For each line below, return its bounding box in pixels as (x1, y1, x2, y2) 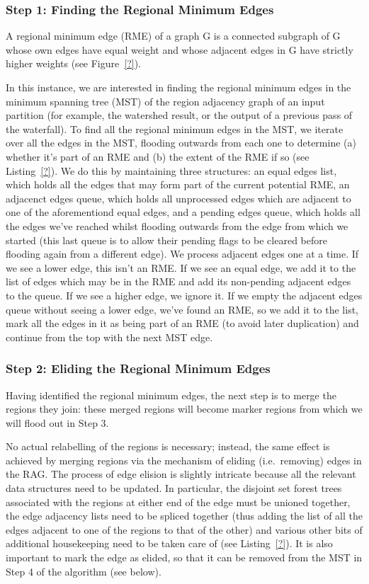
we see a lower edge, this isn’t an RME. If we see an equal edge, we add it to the (6, 260, 356, 275)
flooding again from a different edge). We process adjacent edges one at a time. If (6, 246, 359, 261)
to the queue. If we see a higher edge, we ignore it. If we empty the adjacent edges (6, 287, 363, 302)
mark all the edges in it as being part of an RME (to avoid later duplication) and (6, 316, 359, 331)
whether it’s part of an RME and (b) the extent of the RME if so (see (6, 149, 310, 164)
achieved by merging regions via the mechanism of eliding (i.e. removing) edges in (6, 452, 362, 467)
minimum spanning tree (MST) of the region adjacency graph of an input (6, 93, 325, 108)
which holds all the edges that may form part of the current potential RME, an (6, 177, 350, 192)
